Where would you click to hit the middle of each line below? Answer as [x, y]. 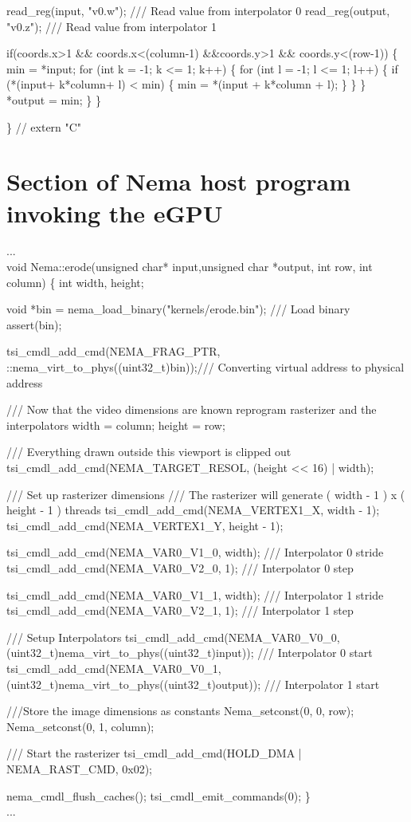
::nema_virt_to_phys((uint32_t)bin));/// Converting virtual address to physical [205, 367]
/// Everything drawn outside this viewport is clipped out [149, 452]
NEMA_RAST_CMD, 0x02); [79, 768]
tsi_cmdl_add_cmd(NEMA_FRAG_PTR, [114, 351]
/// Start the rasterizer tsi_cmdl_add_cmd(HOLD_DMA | [154, 753]
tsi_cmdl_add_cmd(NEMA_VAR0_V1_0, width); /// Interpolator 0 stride [195, 552]
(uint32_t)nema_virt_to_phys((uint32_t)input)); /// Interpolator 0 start [190, 653]
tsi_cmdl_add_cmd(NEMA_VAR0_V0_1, [114, 668]
